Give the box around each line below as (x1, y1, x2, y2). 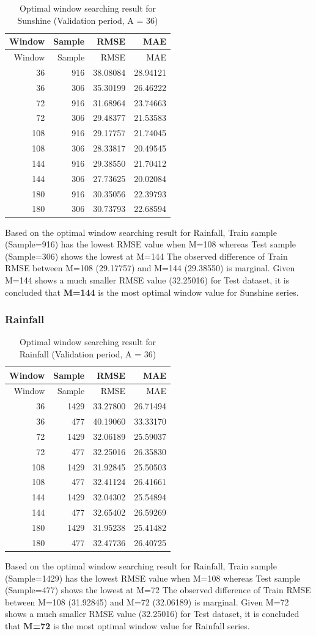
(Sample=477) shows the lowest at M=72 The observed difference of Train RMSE (5, 583, 311, 596)
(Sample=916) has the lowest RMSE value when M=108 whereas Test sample (5, 238, 296, 250)
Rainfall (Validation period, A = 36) (19, 347, 156, 360)
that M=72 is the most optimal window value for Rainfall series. (5, 619, 250, 632)
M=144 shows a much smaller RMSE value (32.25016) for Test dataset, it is (5, 273, 290, 286)
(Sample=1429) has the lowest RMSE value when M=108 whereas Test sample (5, 571, 300, 584)
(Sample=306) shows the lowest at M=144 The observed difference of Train (5, 249, 288, 262)
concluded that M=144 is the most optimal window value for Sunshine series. (5, 285, 299, 298)
